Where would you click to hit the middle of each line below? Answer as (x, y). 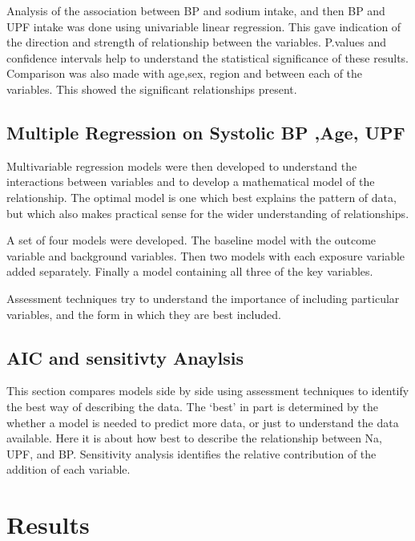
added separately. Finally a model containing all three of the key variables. (190, 271)
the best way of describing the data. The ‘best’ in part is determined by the (192, 406)
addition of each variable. (68, 469)
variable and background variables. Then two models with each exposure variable (206, 255)
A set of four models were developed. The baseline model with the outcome (191, 240)
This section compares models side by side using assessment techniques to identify (208, 391)
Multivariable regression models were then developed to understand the (182, 166)
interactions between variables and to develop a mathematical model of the (191, 182)
